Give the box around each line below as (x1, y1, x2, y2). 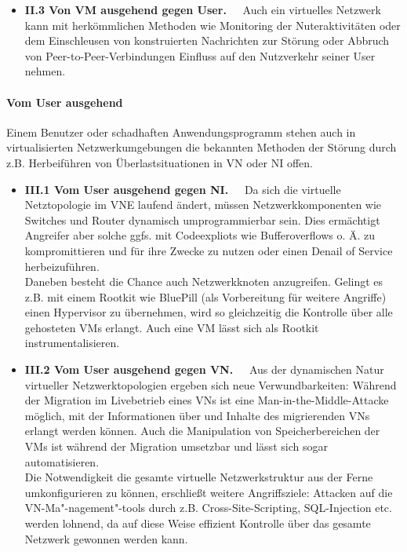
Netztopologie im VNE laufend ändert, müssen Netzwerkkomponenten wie (24, 196, 382, 213)
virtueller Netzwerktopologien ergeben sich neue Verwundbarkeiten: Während (24, 376, 397, 393)
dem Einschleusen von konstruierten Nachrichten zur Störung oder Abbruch (24, 32, 390, 49)
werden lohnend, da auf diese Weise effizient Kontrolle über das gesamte (24, 515, 371, 532)
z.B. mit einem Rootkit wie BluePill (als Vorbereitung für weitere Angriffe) (24, 288, 387, 305)
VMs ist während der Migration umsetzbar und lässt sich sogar (24, 438, 328, 455)
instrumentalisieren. (24, 334, 120, 351)
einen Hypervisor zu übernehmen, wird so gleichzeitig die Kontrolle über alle (24, 304, 393, 320)
